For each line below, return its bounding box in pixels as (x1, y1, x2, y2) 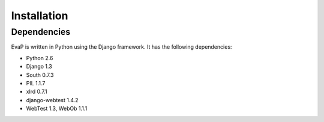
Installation (11, 9, 68, 22)
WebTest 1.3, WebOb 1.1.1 (26, 105, 88, 112)
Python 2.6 (26, 54, 53, 61)
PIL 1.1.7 (26, 79, 46, 87)
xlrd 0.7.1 (26, 88, 47, 96)
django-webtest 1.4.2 (26, 96, 79, 103)
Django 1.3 (26, 63, 52, 70)
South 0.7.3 (26, 71, 54, 78)
